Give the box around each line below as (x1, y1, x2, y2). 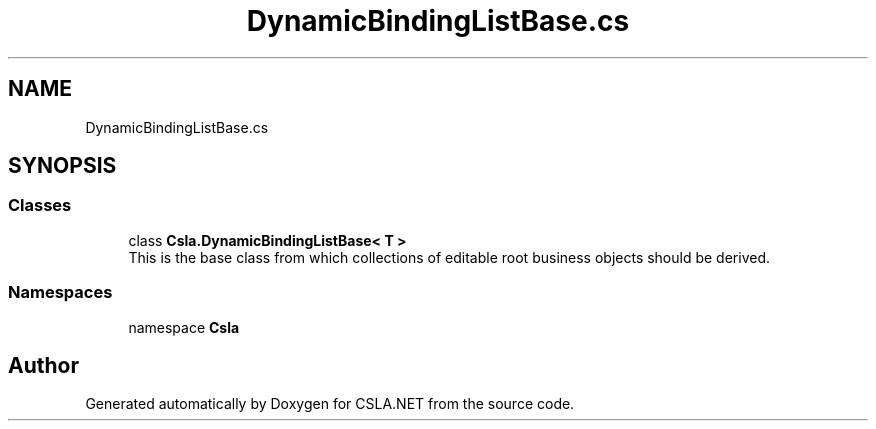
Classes (8, 195, 72, 216)
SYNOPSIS (8, 153, 117, 179)
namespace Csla (128, 318, 240, 336)
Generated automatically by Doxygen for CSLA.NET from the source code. (85, 395, 575, 413)
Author (8, 352, 79, 378)
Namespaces (8, 282, 113, 303)
